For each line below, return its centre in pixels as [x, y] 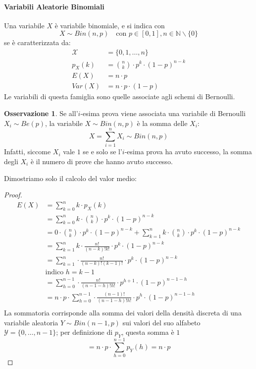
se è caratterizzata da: [37, 42]
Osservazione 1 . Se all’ [41, 113]
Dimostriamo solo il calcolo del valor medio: [70, 178]
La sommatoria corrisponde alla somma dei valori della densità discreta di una [123, 312]
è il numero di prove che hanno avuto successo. [102, 161]
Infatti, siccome [27, 152]
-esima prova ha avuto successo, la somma [188, 152]
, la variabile [64, 123]
